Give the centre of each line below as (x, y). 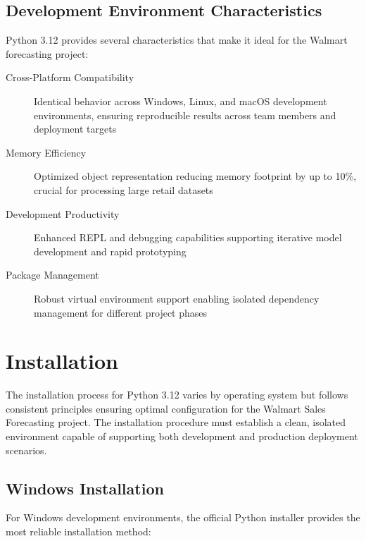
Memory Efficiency (46, 152)
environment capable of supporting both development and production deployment (182, 436)
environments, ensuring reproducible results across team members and (185, 115)
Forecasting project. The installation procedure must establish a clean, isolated (176, 422)
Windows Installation (85, 488)
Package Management (52, 275)
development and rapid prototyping (110, 251)
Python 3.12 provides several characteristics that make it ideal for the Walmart (177, 40)
